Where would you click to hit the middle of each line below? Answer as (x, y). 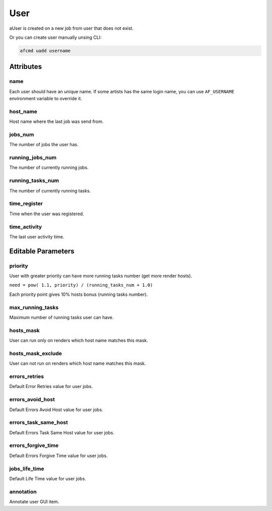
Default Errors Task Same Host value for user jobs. (62, 432)
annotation (23, 491)
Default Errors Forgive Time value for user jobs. (58, 456)
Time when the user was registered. (47, 214)
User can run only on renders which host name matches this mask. (79, 341)
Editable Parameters (42, 251)
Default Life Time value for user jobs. (48, 478)
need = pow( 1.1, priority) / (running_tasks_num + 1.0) (81, 285)
